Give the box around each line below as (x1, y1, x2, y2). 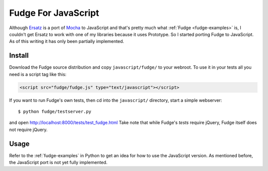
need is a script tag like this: (9, 71, 67, 77)
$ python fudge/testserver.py (18, 109, 92, 114)
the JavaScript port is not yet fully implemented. (9, 160, 108, 166)
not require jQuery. (9, 127, 48, 132)
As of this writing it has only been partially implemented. (9, 39, 124, 44)
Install (9, 51, 29, 60)
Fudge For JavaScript (9, 7, 99, 18)
